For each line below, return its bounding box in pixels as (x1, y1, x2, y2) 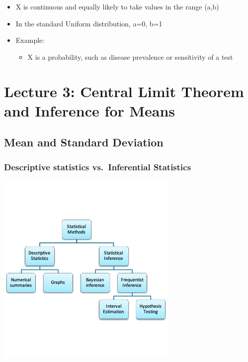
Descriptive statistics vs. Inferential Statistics (4, 160, 191, 173)
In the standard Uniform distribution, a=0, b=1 (15, 18, 163, 28)
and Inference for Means (4, 100, 175, 121)
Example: (15, 35, 45, 45)
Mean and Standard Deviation (4, 134, 164, 150)
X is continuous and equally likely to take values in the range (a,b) (15, 1, 219, 11)
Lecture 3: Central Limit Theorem (4, 81, 244, 101)
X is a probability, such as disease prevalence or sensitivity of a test (27, 51, 233, 62)
